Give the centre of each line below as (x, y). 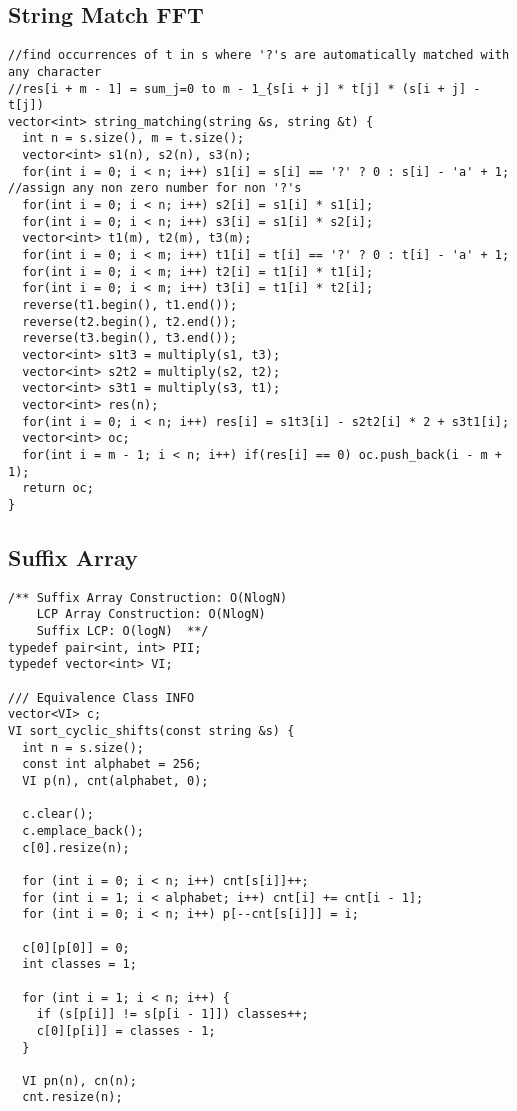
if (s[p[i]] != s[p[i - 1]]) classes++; (172, 1014)
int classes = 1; (79, 964)
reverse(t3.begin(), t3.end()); (130, 338)
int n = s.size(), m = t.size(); (133, 138)
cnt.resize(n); (72, 1097)
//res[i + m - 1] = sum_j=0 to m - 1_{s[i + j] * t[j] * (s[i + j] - (244, 88)
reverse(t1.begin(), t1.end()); (130, 305)
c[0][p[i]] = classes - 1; (126, 1030)
